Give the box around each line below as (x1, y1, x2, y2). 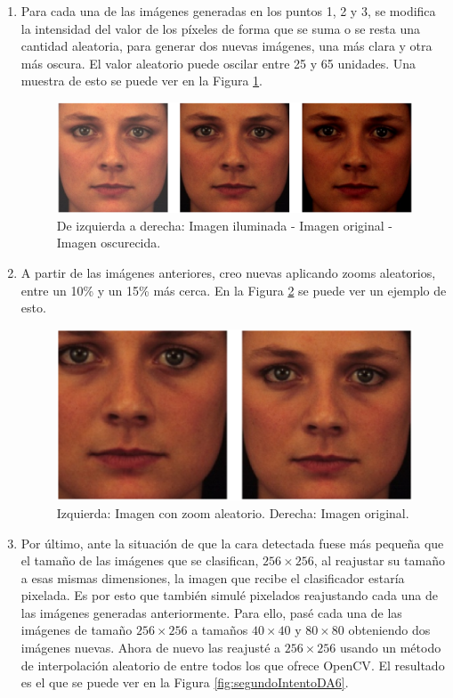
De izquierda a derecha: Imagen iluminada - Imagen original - (56, 215, 392, 234)
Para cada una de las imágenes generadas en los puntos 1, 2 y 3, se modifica (20, 2, 436, 20)
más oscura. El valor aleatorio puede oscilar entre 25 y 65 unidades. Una (20, 53, 417, 72)
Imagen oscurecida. (56, 233, 161, 252)
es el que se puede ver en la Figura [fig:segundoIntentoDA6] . (20, 673, 349, 692)
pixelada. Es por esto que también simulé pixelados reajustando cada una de (20, 586, 438, 605)
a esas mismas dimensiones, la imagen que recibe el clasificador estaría (20, 568, 405, 587)
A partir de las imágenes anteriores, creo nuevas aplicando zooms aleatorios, (20, 264, 436, 282)
